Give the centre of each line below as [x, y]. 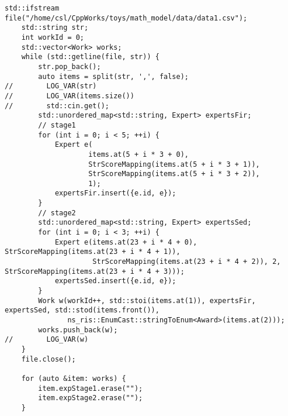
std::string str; [55, 28]
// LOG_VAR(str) [51, 86]
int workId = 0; [53, 37]
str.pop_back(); [70, 66]
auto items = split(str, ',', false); [113, 76]
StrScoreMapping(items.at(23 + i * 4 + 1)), [93, 252]
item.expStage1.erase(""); [91, 388]
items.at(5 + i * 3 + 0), [138, 154]
